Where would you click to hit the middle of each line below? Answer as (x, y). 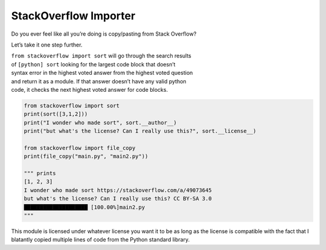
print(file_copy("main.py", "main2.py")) (86, 156)
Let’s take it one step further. (47, 45)
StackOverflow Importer (73, 16)
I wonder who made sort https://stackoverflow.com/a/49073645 (118, 190)
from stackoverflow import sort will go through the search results (101, 56)
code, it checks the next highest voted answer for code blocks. (90, 89)
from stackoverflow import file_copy (80, 148)
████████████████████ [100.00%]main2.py (84, 207)
